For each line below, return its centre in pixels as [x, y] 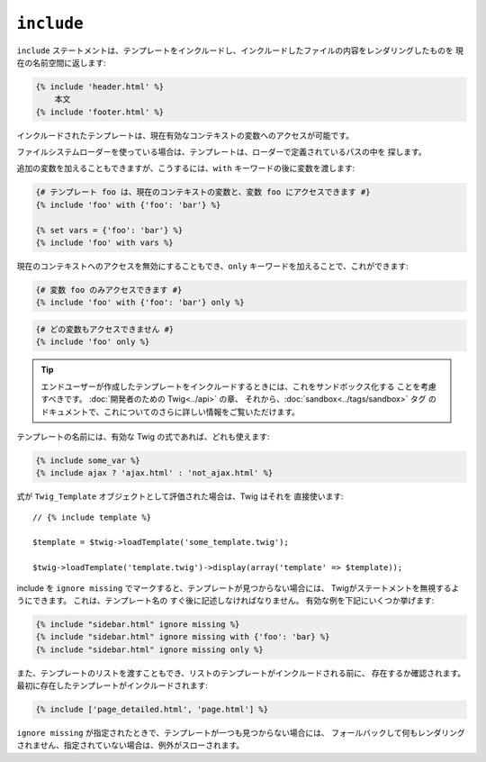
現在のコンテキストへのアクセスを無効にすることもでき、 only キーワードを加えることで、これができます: [212, 266]
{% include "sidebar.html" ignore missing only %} [150, 649]
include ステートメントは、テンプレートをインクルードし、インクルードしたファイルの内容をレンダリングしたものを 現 [240, 50]
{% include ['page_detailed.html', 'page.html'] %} [152, 710]
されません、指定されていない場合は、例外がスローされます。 [130, 745]
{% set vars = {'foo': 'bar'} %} [109, 230]
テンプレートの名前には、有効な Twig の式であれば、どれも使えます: [143, 436]
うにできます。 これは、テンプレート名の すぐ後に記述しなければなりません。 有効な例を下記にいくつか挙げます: [225, 600]
